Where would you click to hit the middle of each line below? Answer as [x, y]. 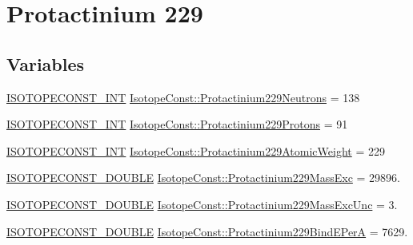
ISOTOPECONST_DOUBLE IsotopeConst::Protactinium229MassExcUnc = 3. [202, 204]
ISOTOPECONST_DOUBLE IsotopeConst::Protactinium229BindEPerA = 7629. [207, 231]
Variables [46, 63]
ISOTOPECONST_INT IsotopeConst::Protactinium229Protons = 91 [177, 124]
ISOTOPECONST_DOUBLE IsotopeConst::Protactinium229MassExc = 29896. [203, 178]
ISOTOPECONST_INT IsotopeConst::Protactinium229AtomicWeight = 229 [196, 150]
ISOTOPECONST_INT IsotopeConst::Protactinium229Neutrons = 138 [183, 97]
